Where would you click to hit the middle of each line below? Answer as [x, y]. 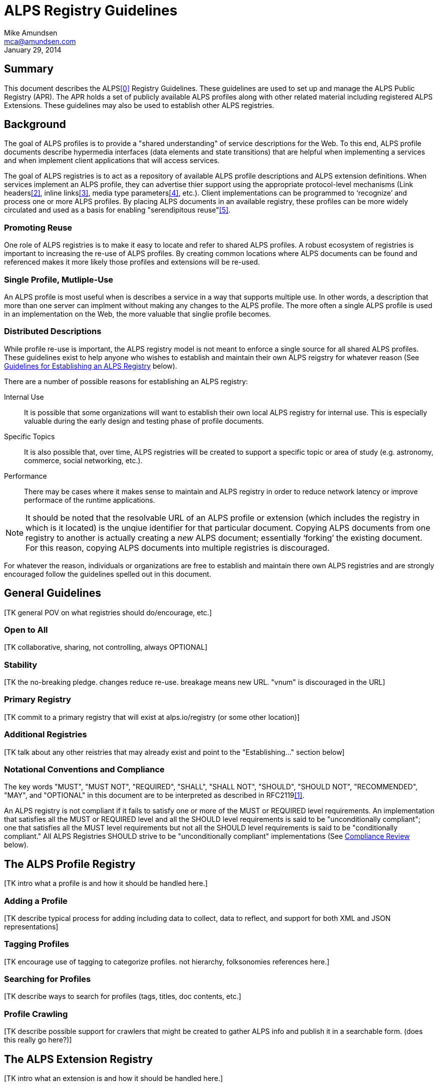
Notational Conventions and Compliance [84, 769]
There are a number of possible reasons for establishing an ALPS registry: [126, 381]
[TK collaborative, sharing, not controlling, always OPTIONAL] [106, 647]
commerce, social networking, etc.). [83, 460]
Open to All [26, 630]
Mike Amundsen [31, 33]
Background [35, 125]
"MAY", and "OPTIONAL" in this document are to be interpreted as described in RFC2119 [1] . [154, 795]
